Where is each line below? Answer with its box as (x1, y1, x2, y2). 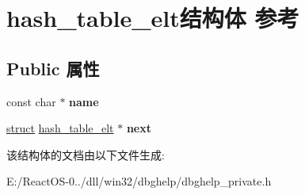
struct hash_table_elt (6, 120, 114, 136)
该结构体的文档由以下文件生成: (6, 146, 165, 162)
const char (6, 93, 56, 109)
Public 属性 (6, 55, 100, 80)
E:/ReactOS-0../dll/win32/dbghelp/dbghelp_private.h (6, 173, 272, 189)
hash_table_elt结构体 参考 (6, 2, 299, 34)
